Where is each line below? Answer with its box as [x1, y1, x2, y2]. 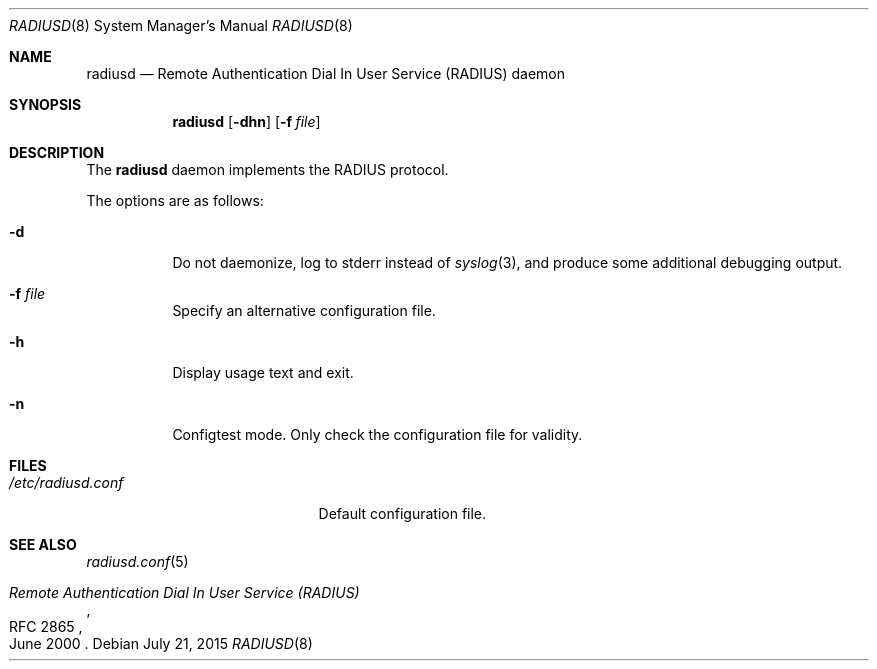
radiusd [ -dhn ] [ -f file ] [172, 113, 321, 130]
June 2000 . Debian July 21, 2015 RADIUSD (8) [9, 635, 313, 652]
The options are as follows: [86, 192, 264, 209]
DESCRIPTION [9, 144, 105, 161]
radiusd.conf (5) [86, 553, 189, 570]
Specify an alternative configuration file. [172, 302, 436, 319]
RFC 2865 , [9, 618, 83, 635]
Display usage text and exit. [172, 364, 354, 381]
